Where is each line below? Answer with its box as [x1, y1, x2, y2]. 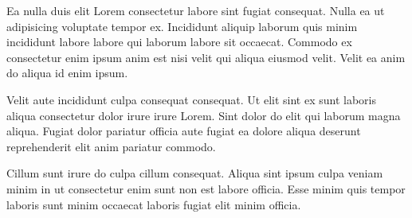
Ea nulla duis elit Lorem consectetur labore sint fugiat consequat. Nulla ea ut [6, 2, 385, 18]
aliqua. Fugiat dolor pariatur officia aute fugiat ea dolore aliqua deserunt [6, 123, 361, 139]
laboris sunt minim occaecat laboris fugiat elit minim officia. [6, 196, 301, 212]
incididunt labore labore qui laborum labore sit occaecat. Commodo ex [6, 33, 352, 50]
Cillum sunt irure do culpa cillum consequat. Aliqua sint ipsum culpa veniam [6, 165, 383, 181]
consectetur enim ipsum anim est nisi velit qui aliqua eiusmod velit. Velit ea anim [6, 49, 406, 65]
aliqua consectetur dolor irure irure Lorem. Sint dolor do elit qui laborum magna [6, 107, 401, 123]
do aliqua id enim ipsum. [6, 64, 128, 81]
